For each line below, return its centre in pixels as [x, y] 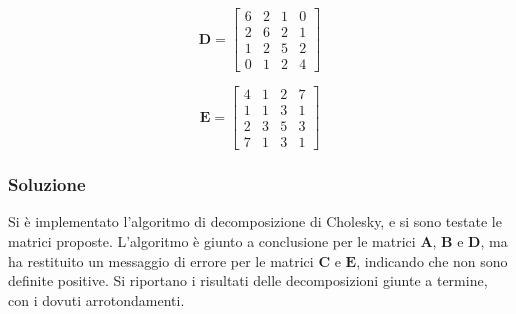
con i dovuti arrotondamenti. [96, 299]
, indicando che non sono [432, 260]
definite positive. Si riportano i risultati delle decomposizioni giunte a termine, [248, 280]
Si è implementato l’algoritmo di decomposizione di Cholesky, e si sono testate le [255, 221]
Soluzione [47, 184]
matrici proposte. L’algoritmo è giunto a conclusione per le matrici [212, 241]
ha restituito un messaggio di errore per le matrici [161, 260]
